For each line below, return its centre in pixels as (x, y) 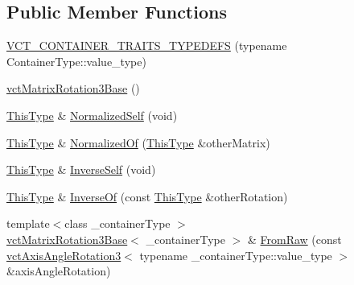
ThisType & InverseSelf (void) (81, 169)
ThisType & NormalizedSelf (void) (92, 115)
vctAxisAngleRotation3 (64, 255)
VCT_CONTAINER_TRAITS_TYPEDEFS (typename (147, 45)
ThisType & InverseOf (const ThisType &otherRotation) (147, 196)
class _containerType (117, 223)
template (28, 223)
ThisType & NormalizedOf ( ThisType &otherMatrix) (138, 142)
